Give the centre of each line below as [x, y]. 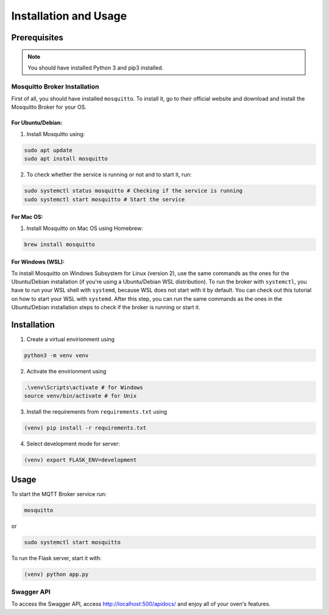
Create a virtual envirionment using [71, 339]
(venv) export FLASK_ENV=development [80, 460]
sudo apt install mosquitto [66, 159]
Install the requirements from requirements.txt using [97, 412]
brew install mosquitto [60, 244]
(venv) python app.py [56, 574]
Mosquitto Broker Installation [55, 87]
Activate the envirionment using [66, 371]
